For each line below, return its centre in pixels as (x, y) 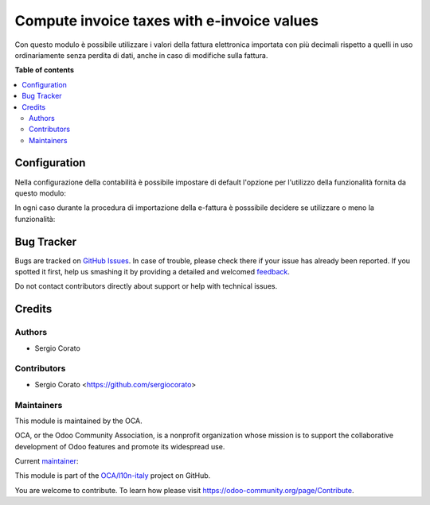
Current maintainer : (47, 461)
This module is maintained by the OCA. (78, 421)
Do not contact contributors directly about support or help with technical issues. (146, 286)
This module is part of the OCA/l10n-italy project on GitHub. (113, 476)
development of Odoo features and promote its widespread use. (120, 446)
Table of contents (45, 70)
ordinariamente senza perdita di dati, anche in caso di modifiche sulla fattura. (141, 55)
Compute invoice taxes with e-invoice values (166, 21)
